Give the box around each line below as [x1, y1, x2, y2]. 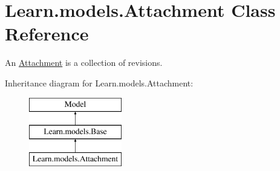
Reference [5, 21, 89, 46]
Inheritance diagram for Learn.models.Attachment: [5, 76, 194, 89]
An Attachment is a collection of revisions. [5, 56, 163, 69]
